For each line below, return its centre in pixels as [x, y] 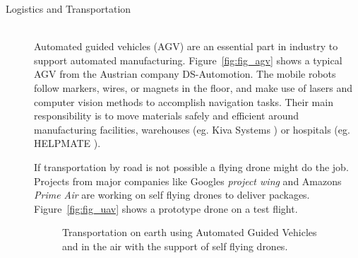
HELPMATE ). [67, 143]
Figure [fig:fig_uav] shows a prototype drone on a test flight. [166, 208]
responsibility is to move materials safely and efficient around [166, 116]
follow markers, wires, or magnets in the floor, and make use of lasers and [193, 87]
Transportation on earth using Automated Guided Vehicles [190, 232]
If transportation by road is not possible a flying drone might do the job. [191, 166]
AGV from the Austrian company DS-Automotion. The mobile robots [185, 74]
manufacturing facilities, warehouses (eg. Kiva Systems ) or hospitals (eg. [192, 129]
